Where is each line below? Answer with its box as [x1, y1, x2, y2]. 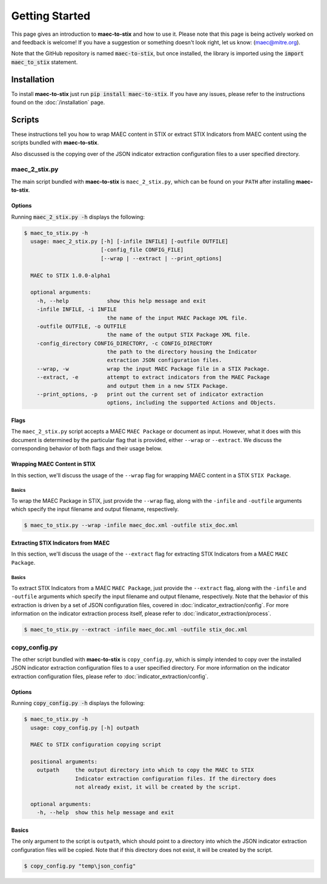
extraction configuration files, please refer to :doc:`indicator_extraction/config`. [11, 673, 209, 680]
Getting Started [11, 9, 91, 22]
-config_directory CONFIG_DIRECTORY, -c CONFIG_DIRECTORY [36, 340, 213, 347]
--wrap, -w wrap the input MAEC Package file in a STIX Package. [36, 365, 270, 372]
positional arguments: [30, 758, 98, 765]
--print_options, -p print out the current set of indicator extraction [36, 391, 263, 398]
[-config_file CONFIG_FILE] [100, 246, 184, 253]
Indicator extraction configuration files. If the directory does [74, 775, 277, 782]
